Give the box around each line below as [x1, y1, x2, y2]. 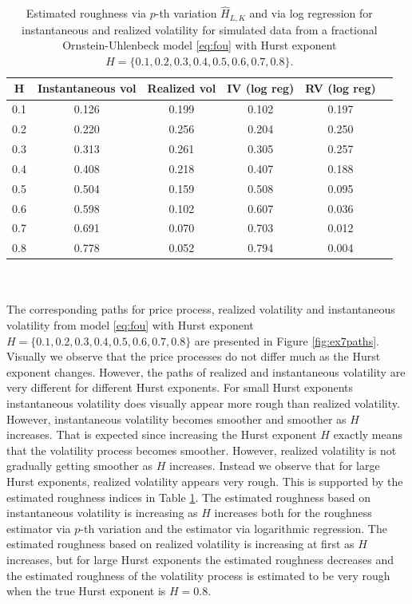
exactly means [333, 426, 403, 443]
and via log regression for [249, 5, 373, 22]
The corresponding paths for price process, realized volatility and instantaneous [6, 301, 395, 318]
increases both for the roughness [214, 504, 372, 521]
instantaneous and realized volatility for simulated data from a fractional [21, 21, 378, 38]
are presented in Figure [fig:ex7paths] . [194, 332, 379, 349]
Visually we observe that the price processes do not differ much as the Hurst [6, 348, 381, 365]
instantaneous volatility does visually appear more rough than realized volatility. [6, 395, 400, 412]
